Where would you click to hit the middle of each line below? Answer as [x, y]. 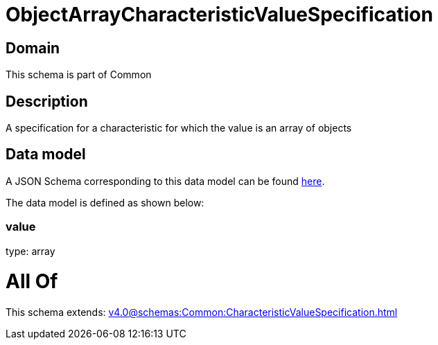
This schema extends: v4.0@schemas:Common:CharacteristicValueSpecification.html [202, 312]
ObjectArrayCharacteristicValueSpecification [219, 15]
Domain [33, 48]
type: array [30, 251]
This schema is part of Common [79, 75]
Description [47, 101]
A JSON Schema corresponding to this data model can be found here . [165, 181]
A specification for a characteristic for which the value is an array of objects [179, 128]
